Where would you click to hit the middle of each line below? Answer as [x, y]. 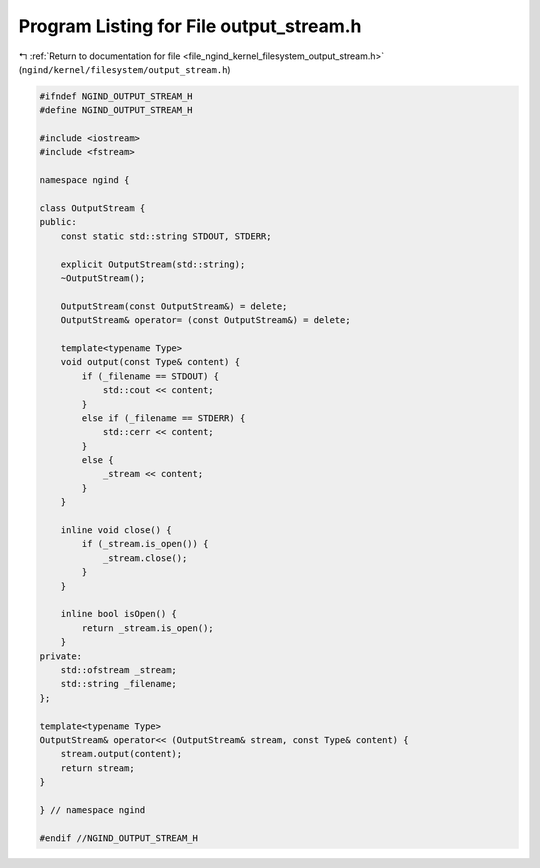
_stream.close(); [145, 558]
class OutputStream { [92, 208]
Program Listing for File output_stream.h [190, 26]
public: [58, 222]
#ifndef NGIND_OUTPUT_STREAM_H [116, 96]
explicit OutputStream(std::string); [153, 264]
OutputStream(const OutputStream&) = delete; [174, 306]
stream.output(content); [121, 754]
